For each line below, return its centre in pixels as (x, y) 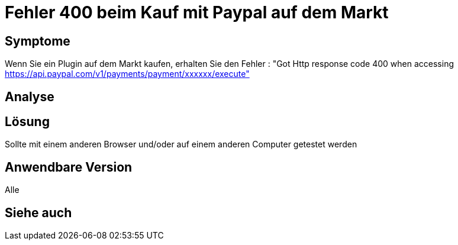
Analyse (30, 96)
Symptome (38, 41)
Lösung (27, 122)
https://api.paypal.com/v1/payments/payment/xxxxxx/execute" (127, 74)
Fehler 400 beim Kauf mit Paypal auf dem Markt (197, 12)
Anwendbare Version (69, 167)
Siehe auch (38, 212)
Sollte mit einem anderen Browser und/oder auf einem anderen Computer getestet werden (181, 144)
